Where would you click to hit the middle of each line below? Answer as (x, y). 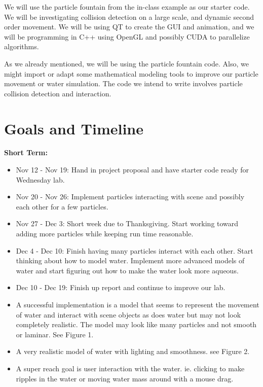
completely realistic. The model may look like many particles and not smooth (136, 324)
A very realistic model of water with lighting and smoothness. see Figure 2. (133, 351)
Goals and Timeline (74, 128)
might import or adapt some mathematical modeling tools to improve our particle (131, 73)
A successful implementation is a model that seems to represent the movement (138, 304)
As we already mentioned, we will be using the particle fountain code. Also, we (126, 63)
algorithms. (22, 46)
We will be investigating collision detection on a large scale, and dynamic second (129, 16)
